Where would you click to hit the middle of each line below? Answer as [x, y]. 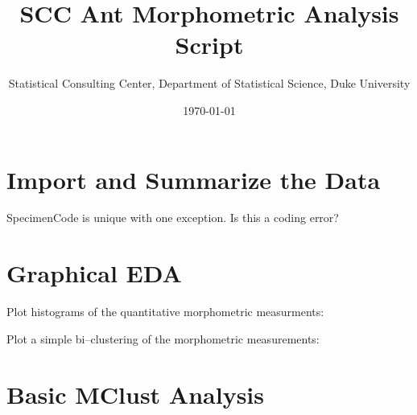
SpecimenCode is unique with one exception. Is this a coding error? [173, 218]
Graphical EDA [94, 273]
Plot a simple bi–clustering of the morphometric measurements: [163, 338]
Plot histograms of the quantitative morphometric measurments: [165, 312]
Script [209, 45]
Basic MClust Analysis [136, 394]
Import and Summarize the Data [194, 179]
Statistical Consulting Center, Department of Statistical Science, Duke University [209, 83]
